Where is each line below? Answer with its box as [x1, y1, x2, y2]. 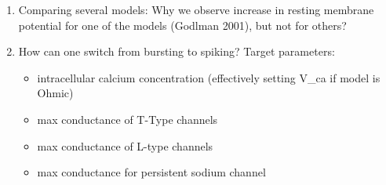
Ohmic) [37, 85, 74, 101]
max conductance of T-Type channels [37, 111, 218, 127]
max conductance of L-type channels [37, 137, 213, 154]
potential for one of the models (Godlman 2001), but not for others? [18, 16, 347, 33]
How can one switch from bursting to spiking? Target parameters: [18, 43, 335, 60]
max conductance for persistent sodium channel [37, 164, 266, 180]
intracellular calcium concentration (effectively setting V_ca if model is [37, 69, 381, 85]
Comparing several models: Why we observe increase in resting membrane [18, 2, 374, 17]
